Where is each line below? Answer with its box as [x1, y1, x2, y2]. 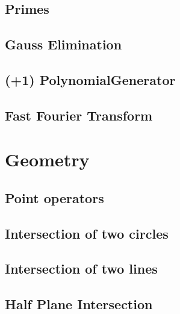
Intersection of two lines [5, 259, 158, 278]
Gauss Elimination [5, 35, 122, 54]
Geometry [5, 147, 90, 172]
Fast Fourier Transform [5, 105, 153, 124]
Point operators [5, 188, 104, 207]
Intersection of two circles [5, 224, 169, 242]
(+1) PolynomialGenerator [5, 70, 176, 89]
